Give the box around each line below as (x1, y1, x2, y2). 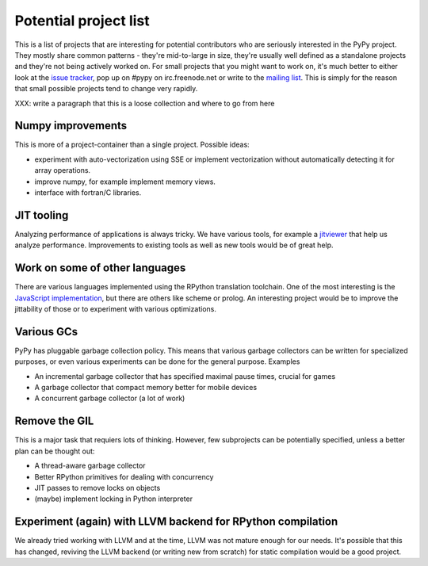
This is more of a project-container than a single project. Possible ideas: (14, 140, 250, 150)
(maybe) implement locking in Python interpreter (34, 494, 193, 503)
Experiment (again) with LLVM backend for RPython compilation (14, 515, 338, 529)
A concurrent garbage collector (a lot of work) (34, 393, 185, 403)
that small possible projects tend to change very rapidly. (14, 84, 198, 94)
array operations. (34, 166, 91, 175)
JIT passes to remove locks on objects (34, 483, 161, 492)
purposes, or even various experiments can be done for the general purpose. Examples (14, 357, 300, 366)
